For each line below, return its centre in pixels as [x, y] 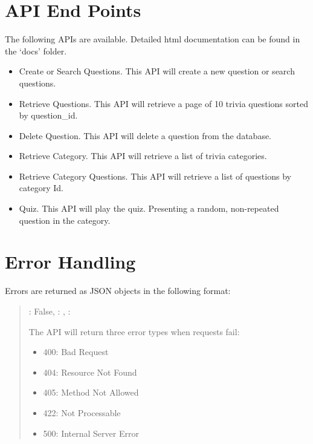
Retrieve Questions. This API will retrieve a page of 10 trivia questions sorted [163, 103]
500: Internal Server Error [91, 433]
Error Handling [70, 262]
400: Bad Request [76, 352]
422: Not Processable [82, 412]
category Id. [41, 188]
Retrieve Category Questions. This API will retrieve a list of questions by [155, 176]
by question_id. [48, 115]
